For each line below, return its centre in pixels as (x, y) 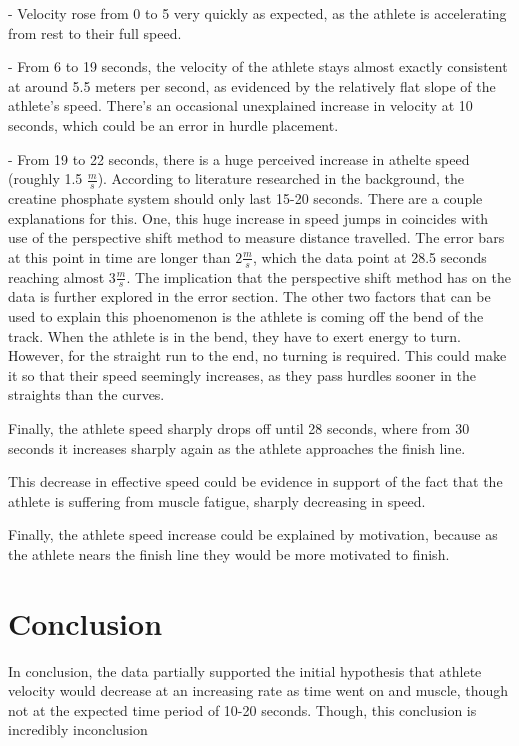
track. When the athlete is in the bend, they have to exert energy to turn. (234, 335)
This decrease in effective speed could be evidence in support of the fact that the (255, 481)
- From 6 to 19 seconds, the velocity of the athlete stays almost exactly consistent (258, 66)
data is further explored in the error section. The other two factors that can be (249, 296)
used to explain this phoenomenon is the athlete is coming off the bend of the (246, 316)
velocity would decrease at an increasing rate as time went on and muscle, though (258, 690)
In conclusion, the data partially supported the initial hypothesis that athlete (245, 670)
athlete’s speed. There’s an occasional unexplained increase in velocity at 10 (240, 105)
